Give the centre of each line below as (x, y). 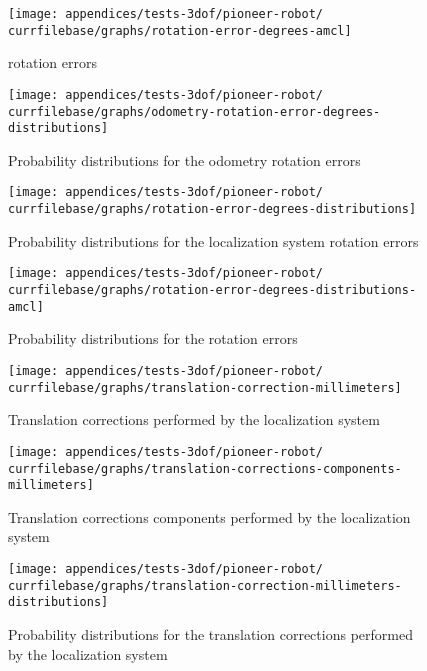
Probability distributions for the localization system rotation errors (213, 240)
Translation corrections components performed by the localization (209, 516)
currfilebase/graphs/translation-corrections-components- (205, 468)
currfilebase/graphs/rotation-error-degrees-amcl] (180, 30)
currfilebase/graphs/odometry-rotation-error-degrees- (194, 111)
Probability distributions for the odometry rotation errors (184, 159)
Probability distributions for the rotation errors (153, 338)
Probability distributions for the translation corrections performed (210, 633)
